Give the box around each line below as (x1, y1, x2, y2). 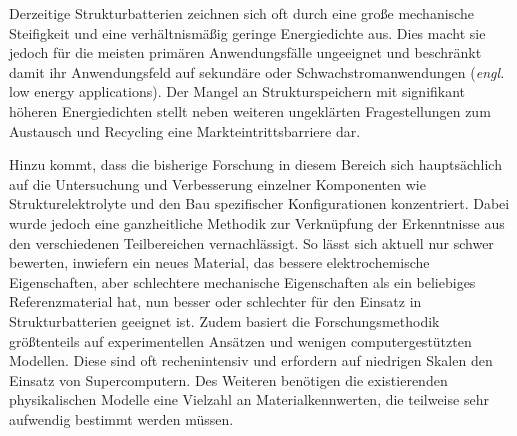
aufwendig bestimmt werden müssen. (9, 408, 234, 429)
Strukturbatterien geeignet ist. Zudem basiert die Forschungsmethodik (9, 310, 440, 331)
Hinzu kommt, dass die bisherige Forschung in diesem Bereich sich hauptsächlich (9, 154, 502, 175)
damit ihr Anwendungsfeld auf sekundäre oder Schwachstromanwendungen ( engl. (9, 61, 505, 82)
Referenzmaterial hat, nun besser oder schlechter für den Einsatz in (9, 291, 422, 312)
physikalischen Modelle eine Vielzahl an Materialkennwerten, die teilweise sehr (9, 389, 489, 410)
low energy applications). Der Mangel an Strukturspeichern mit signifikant (9, 81, 466, 102)
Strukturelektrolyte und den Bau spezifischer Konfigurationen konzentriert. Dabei (9, 193, 510, 214)
